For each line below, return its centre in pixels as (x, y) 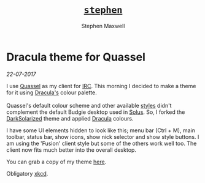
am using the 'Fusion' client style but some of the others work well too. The (102, 143)
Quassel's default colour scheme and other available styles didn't (89, 105)
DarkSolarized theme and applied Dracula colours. (70, 118)
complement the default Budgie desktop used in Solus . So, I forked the (96, 112)
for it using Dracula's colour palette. (52, 92)
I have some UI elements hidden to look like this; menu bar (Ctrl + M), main (101, 130)
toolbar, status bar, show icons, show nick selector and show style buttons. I (103, 136)
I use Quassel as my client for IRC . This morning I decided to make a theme (101, 86)
